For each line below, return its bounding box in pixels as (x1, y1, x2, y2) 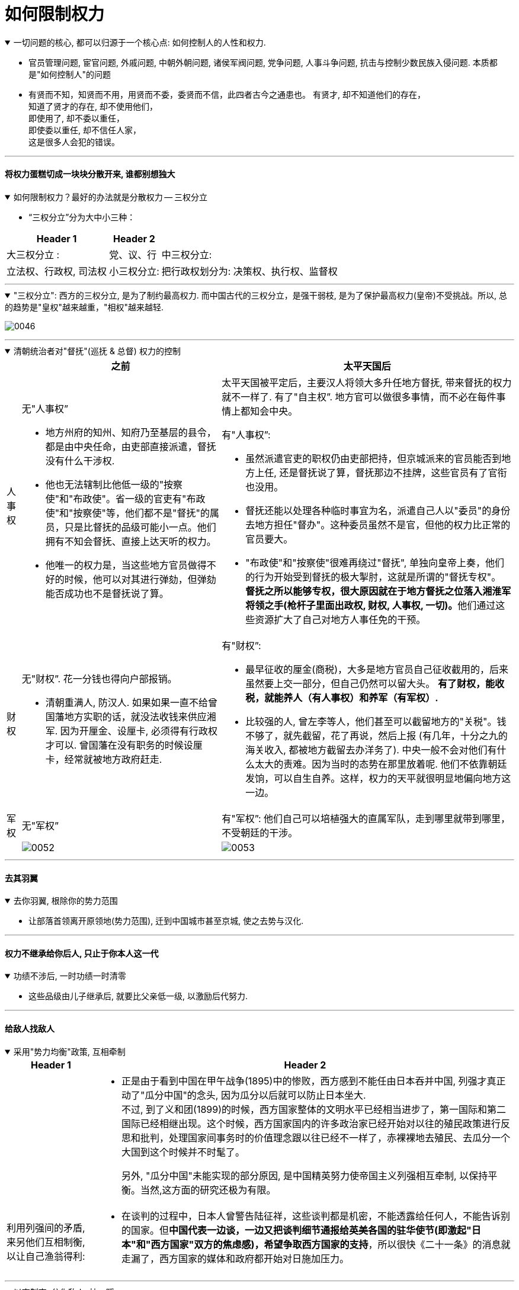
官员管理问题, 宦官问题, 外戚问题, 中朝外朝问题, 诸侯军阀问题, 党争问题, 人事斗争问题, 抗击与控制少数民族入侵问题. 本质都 (28, 57, 498, 68)
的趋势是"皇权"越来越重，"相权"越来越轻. (5, 301, 164, 312)
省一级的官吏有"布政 (116, 492, 206, 505)
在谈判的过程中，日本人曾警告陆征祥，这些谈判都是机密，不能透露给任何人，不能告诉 (121, 1209, 501, 1222)
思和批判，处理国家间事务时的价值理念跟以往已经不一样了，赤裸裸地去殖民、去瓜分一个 (121, 1131, 510, 1144)
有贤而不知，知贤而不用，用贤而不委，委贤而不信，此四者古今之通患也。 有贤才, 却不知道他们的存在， (28, 89, 425, 100)
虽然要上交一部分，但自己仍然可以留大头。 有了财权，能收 (245, 677, 504, 689)
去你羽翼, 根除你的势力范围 (13, 896, 118, 906)
